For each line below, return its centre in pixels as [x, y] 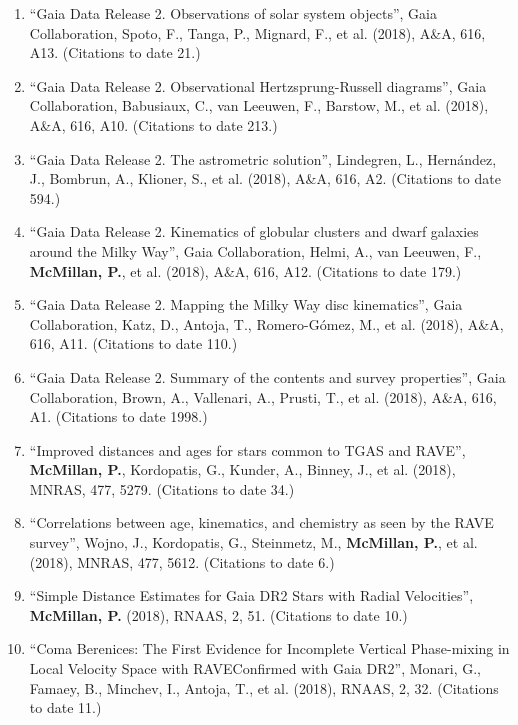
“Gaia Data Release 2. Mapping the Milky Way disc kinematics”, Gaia [246, 304]
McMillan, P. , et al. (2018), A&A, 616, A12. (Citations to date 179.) [245, 270]
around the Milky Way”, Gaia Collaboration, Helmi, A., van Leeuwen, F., [255, 250]
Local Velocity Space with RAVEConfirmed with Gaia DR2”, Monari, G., [255, 668]
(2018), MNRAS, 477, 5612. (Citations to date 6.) [182, 561]
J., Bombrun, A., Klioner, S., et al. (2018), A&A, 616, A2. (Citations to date [265, 178]
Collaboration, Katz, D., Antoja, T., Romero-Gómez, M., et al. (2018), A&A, [266, 323]
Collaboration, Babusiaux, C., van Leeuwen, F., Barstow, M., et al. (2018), [259, 105]
